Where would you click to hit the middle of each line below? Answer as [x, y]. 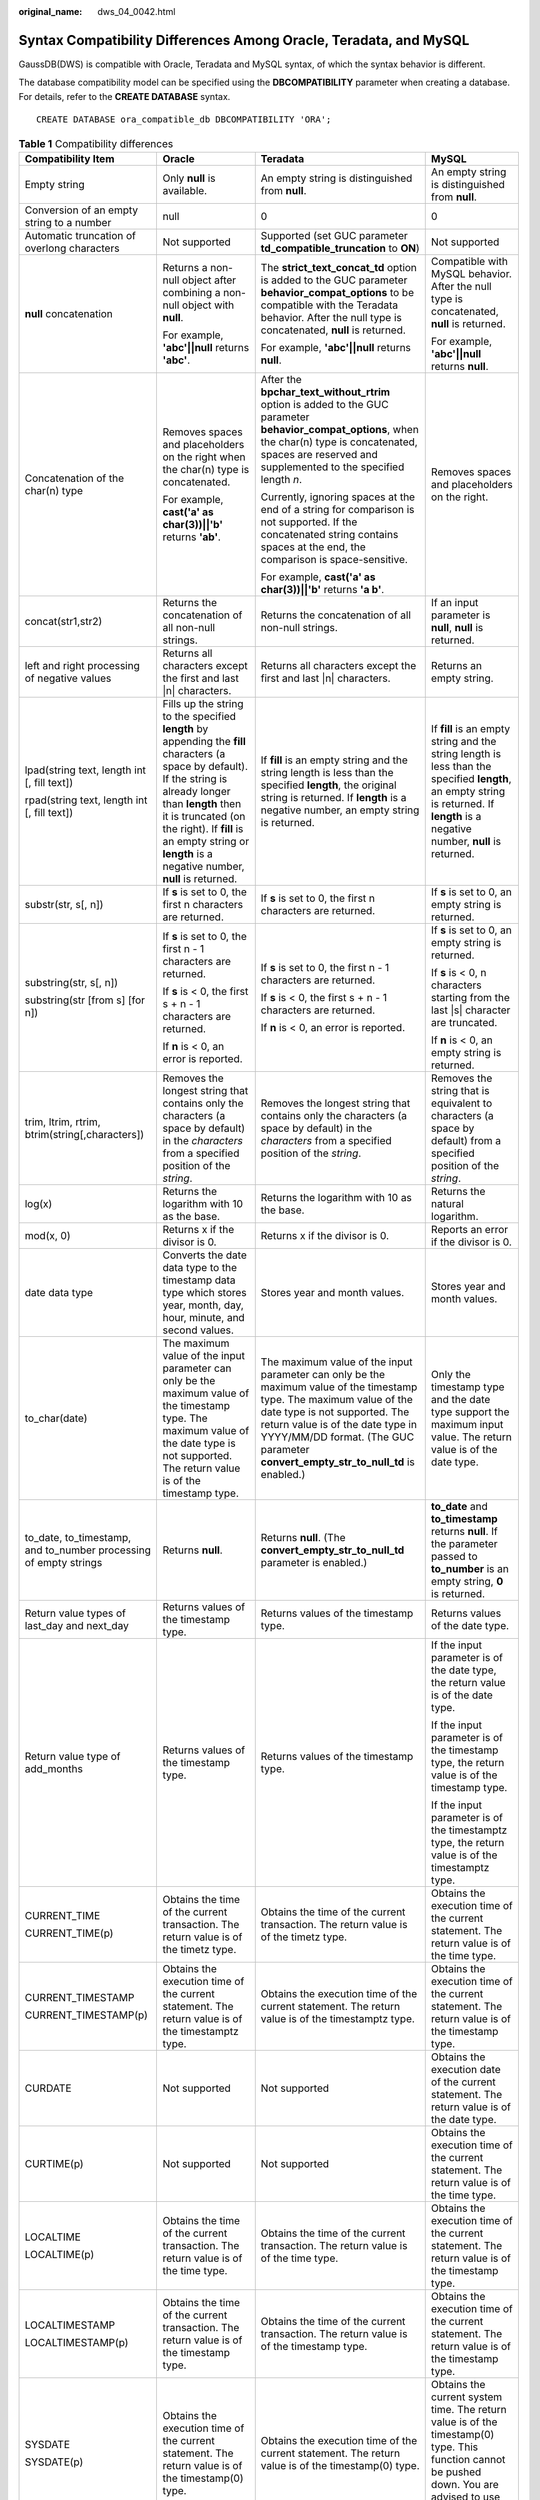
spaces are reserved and [319, 454]
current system [466, 2397]
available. [185, 190]
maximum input [467, 1424]
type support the [470, 1412]
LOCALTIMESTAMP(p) [76, 2342]
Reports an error [469, 1229]
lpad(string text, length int [85, 770]
